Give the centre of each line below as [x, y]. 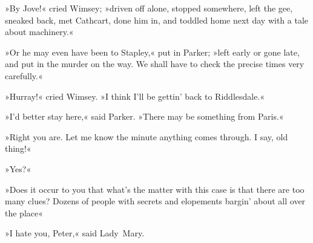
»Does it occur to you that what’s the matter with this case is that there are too [155, 189]
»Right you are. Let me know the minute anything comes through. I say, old [147, 136]
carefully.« [24, 75]
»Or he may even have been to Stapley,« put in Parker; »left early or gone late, [152, 52]
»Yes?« [18, 168]
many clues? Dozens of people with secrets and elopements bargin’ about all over [155, 201]
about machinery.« [39, 32]
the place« [24, 212]
